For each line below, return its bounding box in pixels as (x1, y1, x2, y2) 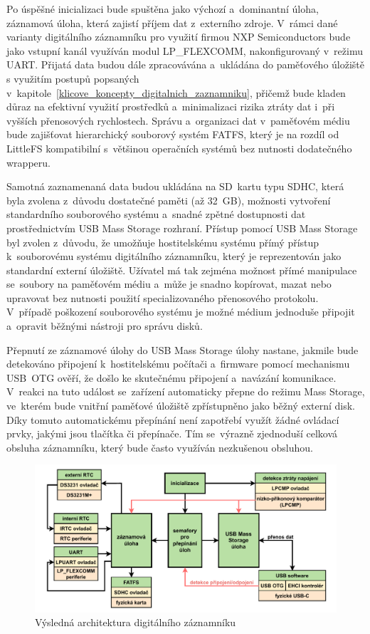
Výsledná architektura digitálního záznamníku (35, 615, 236, 630)
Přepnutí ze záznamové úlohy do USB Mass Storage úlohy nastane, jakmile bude (6, 342, 359, 357)
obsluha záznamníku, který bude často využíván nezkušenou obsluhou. (6, 440, 313, 454)
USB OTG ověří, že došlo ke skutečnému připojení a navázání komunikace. (6, 370, 337, 385)
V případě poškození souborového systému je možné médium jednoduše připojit (6, 304, 355, 319)
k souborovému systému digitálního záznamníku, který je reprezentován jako (6, 249, 342, 264)
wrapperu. (6, 155, 51, 170)
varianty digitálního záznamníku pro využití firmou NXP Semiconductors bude (6, 29, 351, 44)
